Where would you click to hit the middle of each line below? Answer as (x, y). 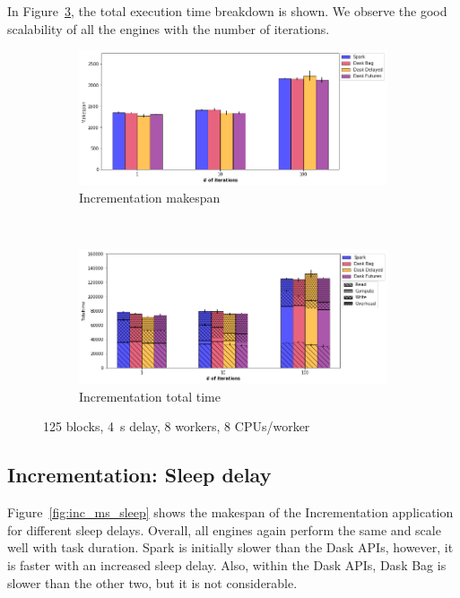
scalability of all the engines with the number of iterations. (169, 28)
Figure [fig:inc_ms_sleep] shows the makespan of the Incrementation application (230, 512)
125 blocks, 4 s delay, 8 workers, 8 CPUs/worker (177, 426)
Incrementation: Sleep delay (139, 475)
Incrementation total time (150, 396)
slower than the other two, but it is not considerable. (152, 582)
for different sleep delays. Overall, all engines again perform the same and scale (224, 529)
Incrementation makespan (150, 198)
